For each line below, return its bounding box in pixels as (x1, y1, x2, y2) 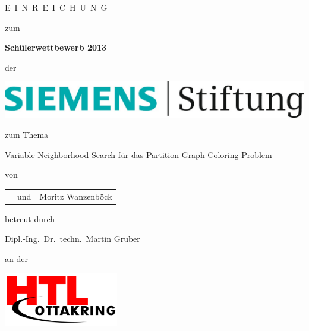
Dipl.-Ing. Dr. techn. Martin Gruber (5, 232, 140, 245)
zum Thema (5, 128, 49, 140)
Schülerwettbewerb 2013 (5, 41, 107, 53)
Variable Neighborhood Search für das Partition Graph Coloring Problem (5, 148, 272, 160)
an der (5, 252, 28, 264)
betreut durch (5, 212, 55, 225)
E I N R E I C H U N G (5, 1, 108, 13)
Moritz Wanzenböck (39, 190, 112, 202)
